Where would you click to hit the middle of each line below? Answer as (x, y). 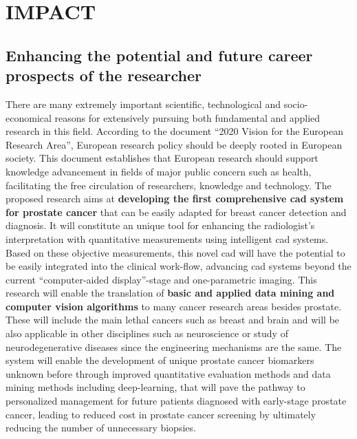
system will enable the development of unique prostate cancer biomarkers (160, 360)
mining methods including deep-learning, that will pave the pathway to (155, 387)
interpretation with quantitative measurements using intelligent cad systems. (167, 238)
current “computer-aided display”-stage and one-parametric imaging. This (161, 279)
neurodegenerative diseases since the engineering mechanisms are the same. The (174, 346)
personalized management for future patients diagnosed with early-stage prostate (176, 401)
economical (29, 117)
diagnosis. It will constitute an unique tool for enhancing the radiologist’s (160, 225)
